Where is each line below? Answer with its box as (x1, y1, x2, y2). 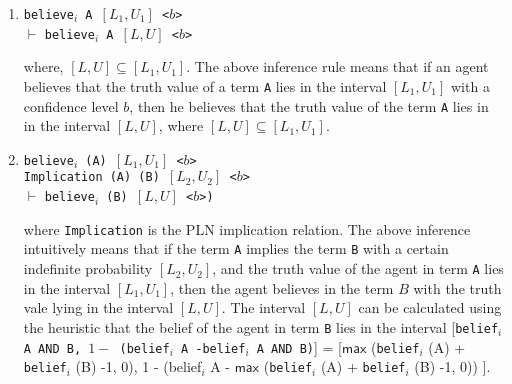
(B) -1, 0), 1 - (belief (75, 356, 202, 377)
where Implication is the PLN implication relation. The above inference (23, 218, 471, 239)
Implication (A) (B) (23, 170, 160, 185)
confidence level (23, 95, 119, 116)
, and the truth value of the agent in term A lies (212, 258, 504, 279)
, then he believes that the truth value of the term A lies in (129, 95, 489, 116)
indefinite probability (23, 258, 153, 279)
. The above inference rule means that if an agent (186, 56, 489, 77)
